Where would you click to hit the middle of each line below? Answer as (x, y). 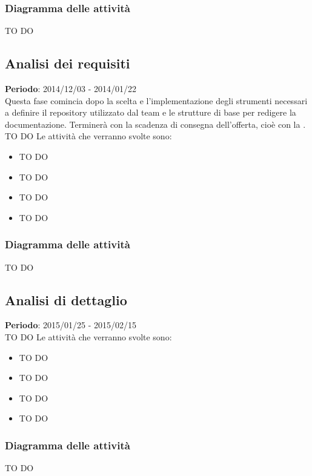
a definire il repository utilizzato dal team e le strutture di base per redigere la (151, 112)
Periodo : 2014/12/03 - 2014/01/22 (71, 89)
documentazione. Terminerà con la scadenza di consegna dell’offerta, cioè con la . (155, 124)
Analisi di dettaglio (66, 299)
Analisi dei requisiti (68, 63)
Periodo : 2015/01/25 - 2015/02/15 (71, 325)
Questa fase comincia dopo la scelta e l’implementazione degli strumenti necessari (156, 100)
